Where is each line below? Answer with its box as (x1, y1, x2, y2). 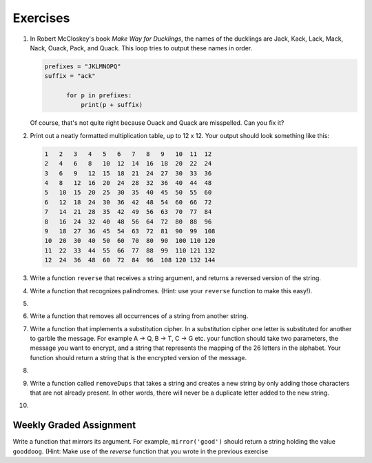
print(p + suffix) (80, 101, 143, 109)
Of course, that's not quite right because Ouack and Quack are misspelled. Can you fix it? (30, 119, 285, 127)
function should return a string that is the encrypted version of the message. (30, 353, 247, 362)
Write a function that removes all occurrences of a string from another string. (30, 312, 249, 320)
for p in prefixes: (66, 92, 132, 99)
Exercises (12, 10, 70, 26)
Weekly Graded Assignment (12, 420, 136, 431)
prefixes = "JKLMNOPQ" (44, 62, 121, 70)
